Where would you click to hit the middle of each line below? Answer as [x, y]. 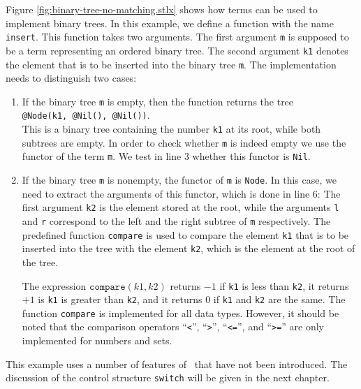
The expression [54, 285]
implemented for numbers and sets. [97, 340]
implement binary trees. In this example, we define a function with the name [170, 23]
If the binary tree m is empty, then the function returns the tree [158, 101]
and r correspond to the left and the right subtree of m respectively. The [176, 220]
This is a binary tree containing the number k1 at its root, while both [171, 129]
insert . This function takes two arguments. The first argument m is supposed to [177, 37]
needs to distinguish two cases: [71, 78]
